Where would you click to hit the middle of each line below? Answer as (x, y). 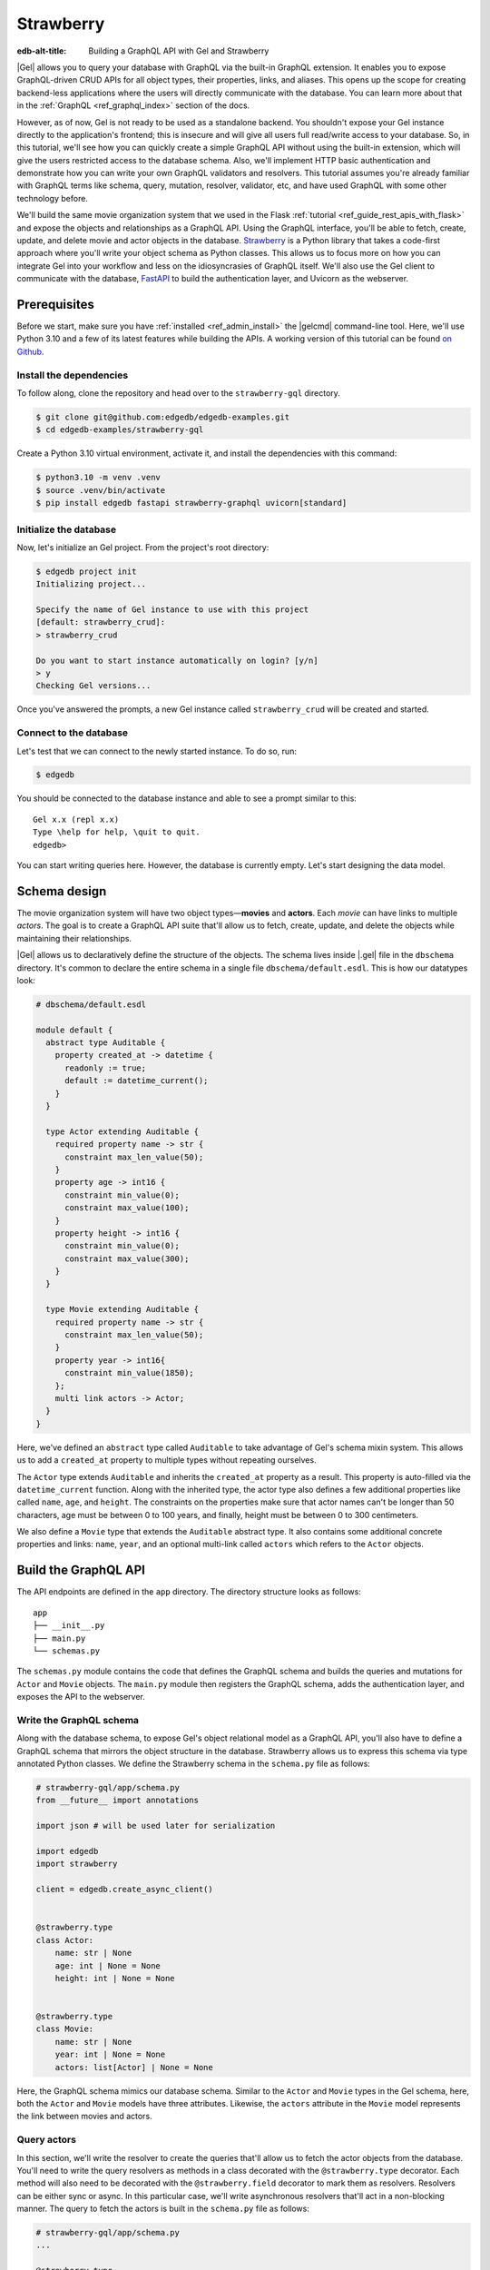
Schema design (62, 891)
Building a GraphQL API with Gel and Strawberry (179, 51)
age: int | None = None (108, 1965)
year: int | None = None (110, 2055)
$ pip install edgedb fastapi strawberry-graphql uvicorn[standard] (191, 503)
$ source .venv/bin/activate (101, 490)
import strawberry (77, 1864)
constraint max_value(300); (127, 1258)
